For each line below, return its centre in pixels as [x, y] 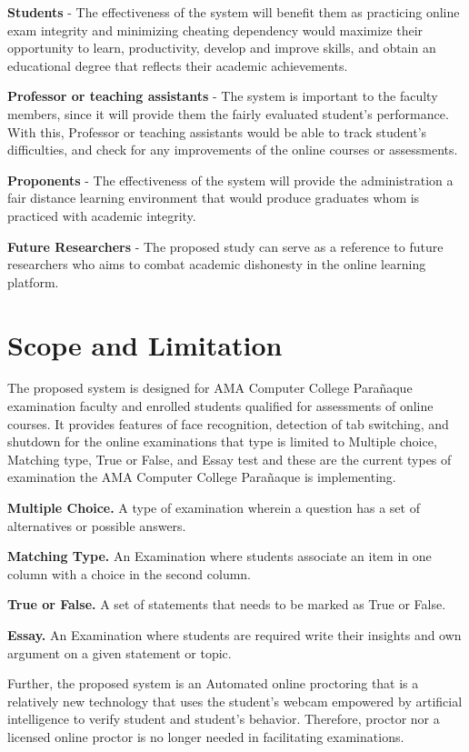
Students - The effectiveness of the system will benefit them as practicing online [234, 12]
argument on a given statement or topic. [120, 652]
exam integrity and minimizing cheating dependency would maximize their [215, 30]
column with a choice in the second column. [130, 573]
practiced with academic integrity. [102, 215]
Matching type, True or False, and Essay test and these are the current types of [230, 459]
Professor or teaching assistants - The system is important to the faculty [223, 96]
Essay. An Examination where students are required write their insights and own [234, 634]
